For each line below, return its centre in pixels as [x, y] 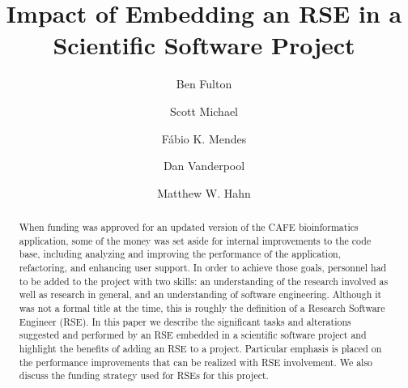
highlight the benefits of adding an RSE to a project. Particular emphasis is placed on [200, 348]
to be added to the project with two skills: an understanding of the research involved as [204, 281]
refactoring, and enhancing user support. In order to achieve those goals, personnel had [203, 268]
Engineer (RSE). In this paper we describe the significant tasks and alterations [185, 321]
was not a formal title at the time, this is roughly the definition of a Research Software [202, 308]
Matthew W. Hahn [204, 192]
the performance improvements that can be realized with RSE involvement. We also [196, 362]
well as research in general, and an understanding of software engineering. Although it [200, 294]
